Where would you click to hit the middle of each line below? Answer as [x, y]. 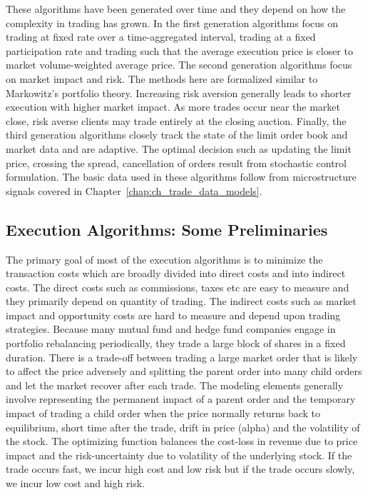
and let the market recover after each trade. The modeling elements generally [175, 385]
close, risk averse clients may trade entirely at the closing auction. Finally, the [176, 120]
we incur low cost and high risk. [76, 483]
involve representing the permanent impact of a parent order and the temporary [181, 399]
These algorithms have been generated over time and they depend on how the [176, 9]
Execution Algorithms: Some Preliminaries [167, 229]
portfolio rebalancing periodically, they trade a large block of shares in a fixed [176, 343]
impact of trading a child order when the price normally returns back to [163, 413]
